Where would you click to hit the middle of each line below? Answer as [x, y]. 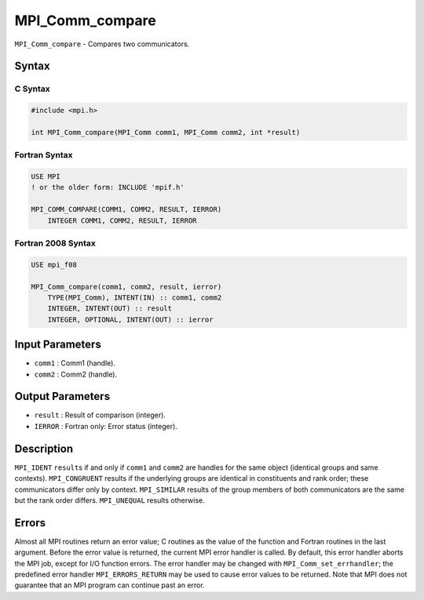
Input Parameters [58, 345]
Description [44, 448]
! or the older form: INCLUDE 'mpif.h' [108, 187]
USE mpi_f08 [54, 264]
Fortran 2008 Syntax [55, 243]
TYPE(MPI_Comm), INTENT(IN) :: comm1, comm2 [135, 297]
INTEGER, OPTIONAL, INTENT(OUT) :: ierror [130, 319]
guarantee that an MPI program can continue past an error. [110, 585]
